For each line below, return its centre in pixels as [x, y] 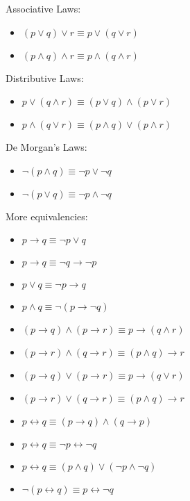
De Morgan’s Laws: [46, 147]
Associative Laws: [43, 8]
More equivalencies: [47, 216]
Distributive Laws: [45, 77]
